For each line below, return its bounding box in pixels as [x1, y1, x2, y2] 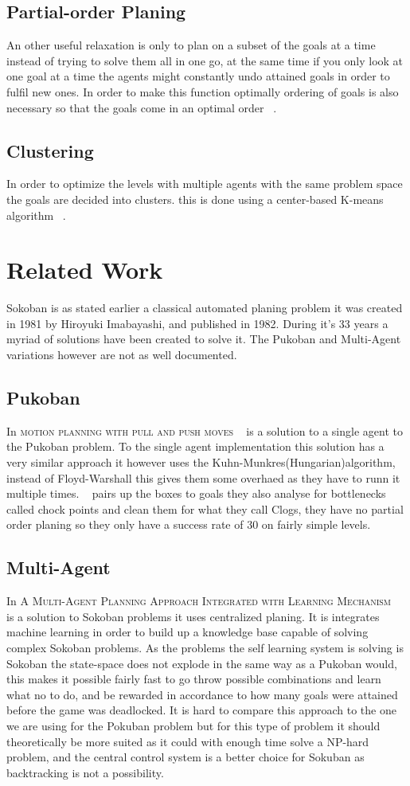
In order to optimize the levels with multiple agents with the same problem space [6, 175, 403, 192]
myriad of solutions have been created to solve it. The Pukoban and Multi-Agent [6, 330, 401, 347]
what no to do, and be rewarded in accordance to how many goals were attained [6, 686, 398, 702]
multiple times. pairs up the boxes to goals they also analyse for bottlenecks [6, 485, 386, 502]
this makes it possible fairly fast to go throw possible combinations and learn [6, 671, 381, 687]
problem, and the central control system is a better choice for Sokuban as [6, 749, 365, 765]
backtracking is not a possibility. [6, 764, 164, 780]
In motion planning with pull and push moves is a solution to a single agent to [6, 422, 403, 439]
